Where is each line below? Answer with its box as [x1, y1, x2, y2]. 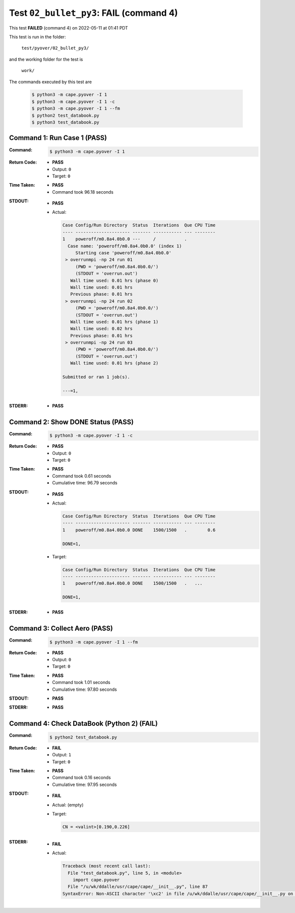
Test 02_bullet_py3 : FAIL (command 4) [9, 7, 178, 18]
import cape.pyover [73, 877, 120, 883]
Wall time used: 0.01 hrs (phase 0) [70, 277, 159, 283]
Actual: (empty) [52, 802, 84, 808]
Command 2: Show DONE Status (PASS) [9, 418, 134, 426]
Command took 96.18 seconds [52, 189, 114, 195]
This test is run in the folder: [9, 34, 66, 39]
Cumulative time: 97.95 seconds [52, 781, 117, 787]
